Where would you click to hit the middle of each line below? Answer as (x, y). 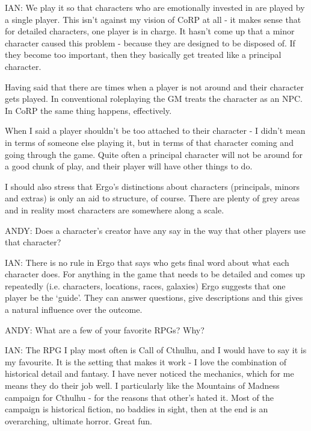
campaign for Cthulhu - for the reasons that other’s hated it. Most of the (139, 397)
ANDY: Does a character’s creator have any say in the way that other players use (155, 230)
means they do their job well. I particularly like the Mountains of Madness (142, 385)
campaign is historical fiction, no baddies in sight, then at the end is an (137, 409)
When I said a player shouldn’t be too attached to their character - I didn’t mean (155, 131)
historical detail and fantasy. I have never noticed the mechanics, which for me (149, 373)
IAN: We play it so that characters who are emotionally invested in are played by (155, 7)
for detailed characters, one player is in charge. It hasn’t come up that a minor (150, 31)
